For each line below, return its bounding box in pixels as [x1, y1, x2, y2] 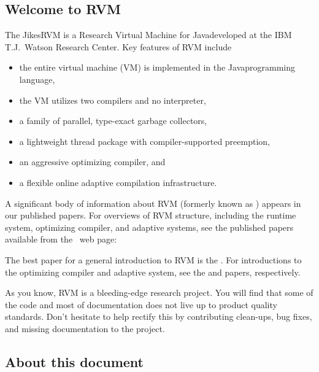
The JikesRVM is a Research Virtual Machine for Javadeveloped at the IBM [5, 28, 292, 41]
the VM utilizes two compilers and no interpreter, [19, 93, 206, 106]
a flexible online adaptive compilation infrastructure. [19, 176, 217, 188]
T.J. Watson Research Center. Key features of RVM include [5, 40, 232, 53]
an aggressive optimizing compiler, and [19, 155, 166, 168]
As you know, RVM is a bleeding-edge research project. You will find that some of [5, 286, 313, 299]
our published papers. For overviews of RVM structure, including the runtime [5, 209, 296, 222]
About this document [5, 352, 144, 371]
